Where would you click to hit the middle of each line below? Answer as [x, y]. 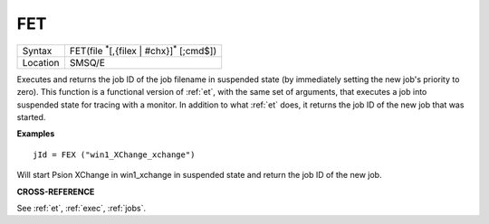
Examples [36, 134]
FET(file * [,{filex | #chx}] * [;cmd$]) [143, 50]
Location [41, 62]
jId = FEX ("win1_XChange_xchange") [114, 154]
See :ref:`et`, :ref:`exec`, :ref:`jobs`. [81, 208]
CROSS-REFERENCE [56, 191]
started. [31, 117]
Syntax [37, 51]
